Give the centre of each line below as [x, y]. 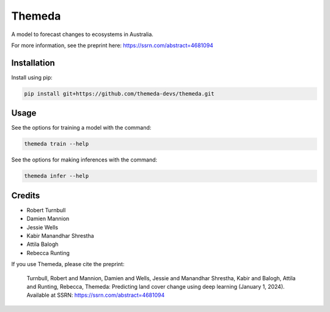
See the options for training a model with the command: [81, 128]
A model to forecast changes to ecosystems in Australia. [82, 34]
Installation [33, 63]
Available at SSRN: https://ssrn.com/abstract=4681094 [96, 295]
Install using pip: [32, 77]
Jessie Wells [42, 227]
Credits [26, 195]
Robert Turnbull [46, 210]
